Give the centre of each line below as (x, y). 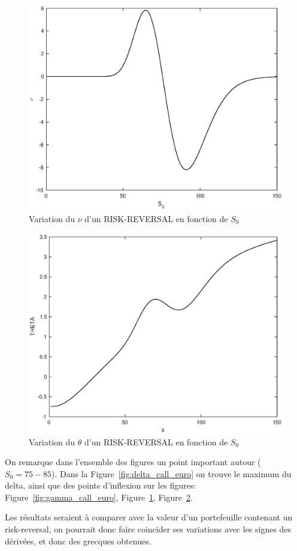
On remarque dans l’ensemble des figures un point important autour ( (133, 462)
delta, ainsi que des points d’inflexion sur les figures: (101, 485)
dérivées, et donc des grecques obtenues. (78, 540)
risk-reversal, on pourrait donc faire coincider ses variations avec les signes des (148, 529)
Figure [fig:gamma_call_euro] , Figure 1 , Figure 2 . (99, 497)
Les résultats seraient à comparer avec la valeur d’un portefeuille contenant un (149, 517)
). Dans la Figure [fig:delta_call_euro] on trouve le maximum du (172, 473)
